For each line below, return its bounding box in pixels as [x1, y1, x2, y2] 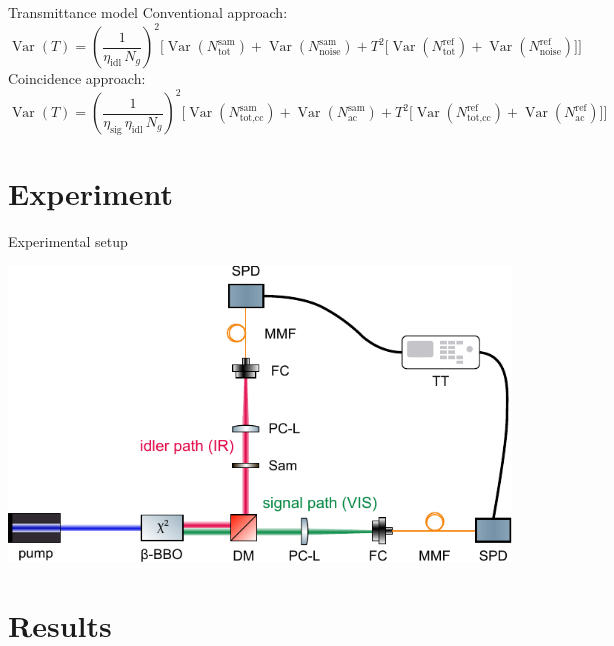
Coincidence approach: [8, 68, 146, 89]
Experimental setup [8, 231, 128, 252]
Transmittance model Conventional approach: [8, 2, 288, 22]
